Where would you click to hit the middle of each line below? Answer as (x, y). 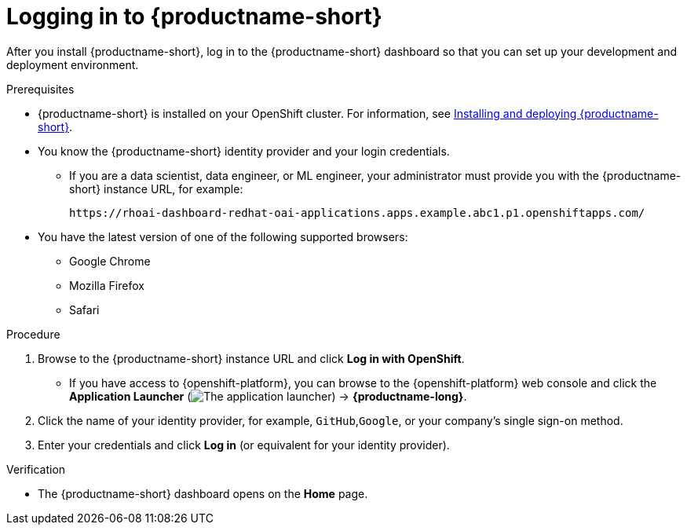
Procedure (33, 334)
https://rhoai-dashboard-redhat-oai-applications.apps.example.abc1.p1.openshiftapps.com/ (357, 212)
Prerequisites (40, 89)
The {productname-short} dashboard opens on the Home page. (203, 493)
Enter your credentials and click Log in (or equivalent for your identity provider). (244, 445)
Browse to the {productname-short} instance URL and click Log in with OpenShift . (251, 358)
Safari (84, 309)
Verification (36, 469)
